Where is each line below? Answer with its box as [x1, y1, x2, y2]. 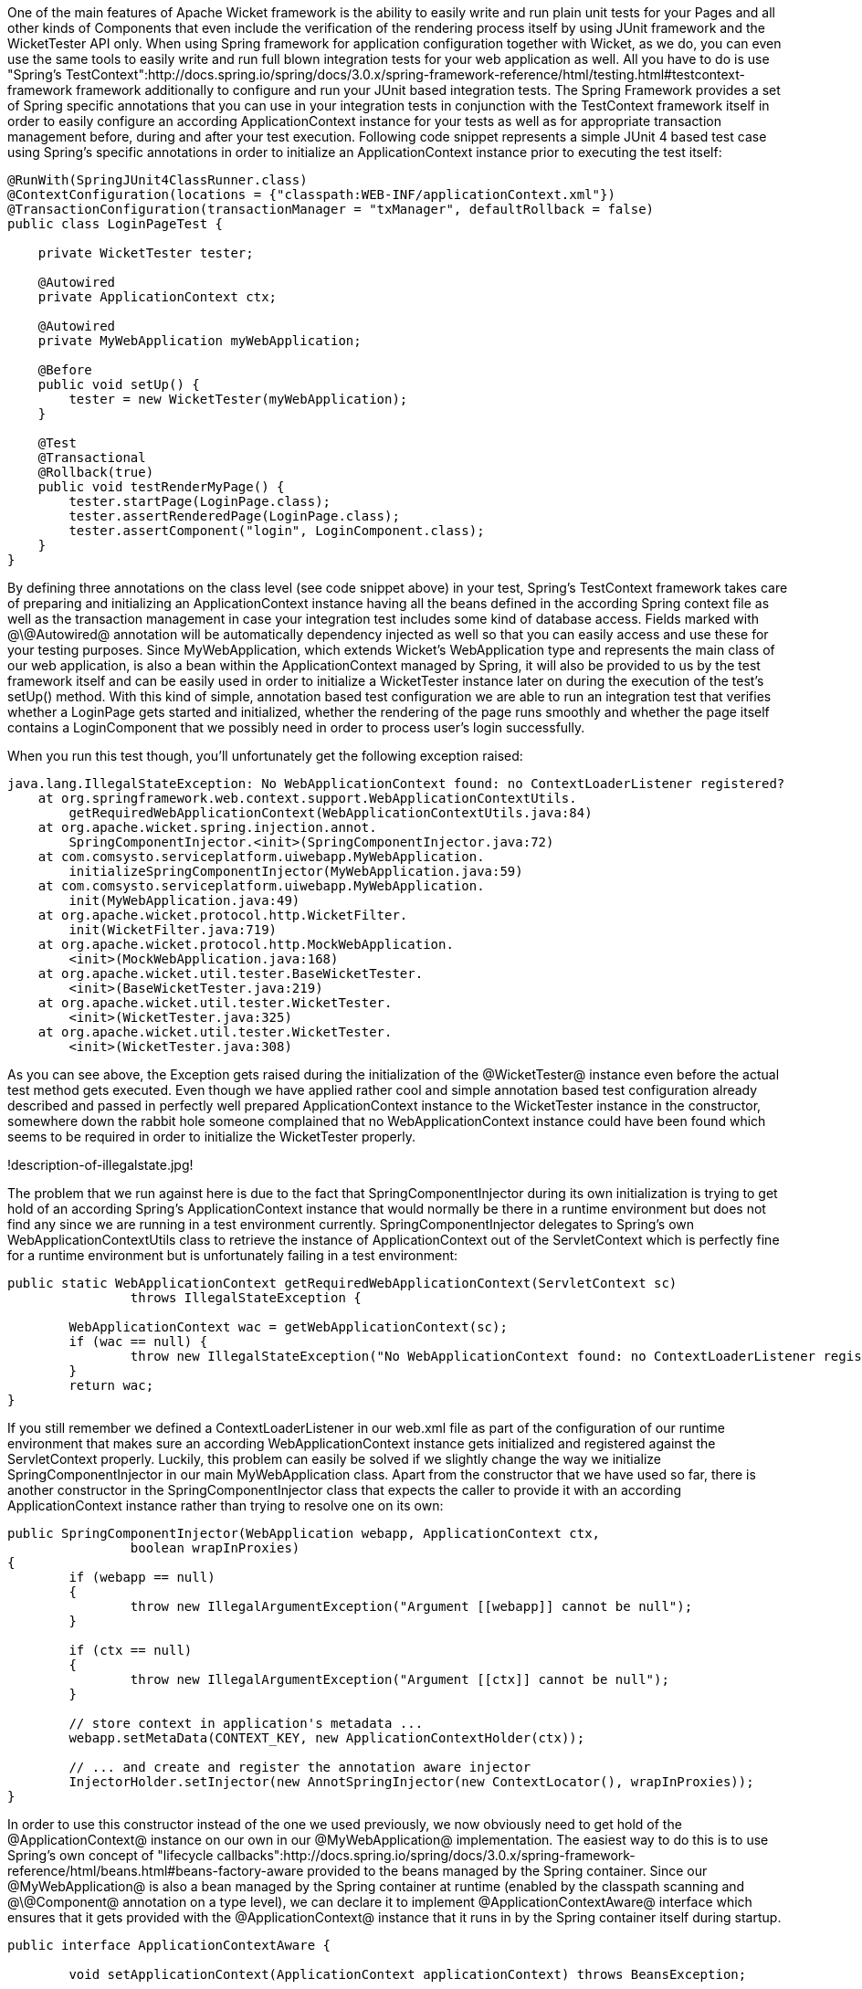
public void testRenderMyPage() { [37, 479, 285, 494]
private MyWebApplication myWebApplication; [37, 333, 362, 348]
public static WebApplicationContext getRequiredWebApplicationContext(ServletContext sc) [7, 1276, 678, 1290]
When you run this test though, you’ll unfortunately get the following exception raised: [7, 748, 523, 763]
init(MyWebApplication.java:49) [68, 893, 300, 908]
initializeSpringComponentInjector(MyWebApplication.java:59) [68, 864, 523, 879]
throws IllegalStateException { [130, 1290, 362, 1305]
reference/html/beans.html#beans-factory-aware [7, 1863, 304, 1878]
